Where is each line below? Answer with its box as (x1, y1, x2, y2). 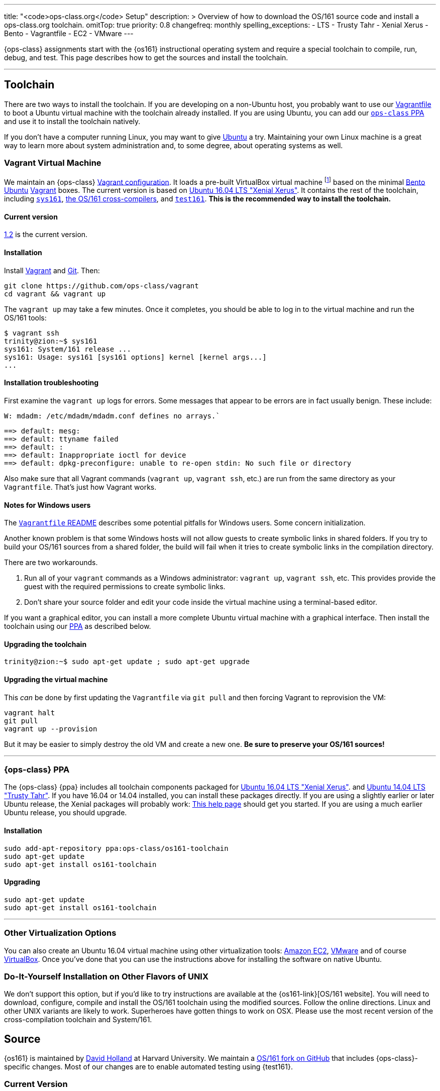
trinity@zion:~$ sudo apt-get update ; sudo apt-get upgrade (4, 658, 250, 666)
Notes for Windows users (4, 500, 91, 509)
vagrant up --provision (4, 724, 97, 733)
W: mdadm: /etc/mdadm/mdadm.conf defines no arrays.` (4, 411, 220, 420)
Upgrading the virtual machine (4, 675, 108, 684)
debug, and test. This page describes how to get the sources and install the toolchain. (4, 53, 288, 62)
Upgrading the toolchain (4, 639, 87, 648)
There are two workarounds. (4, 558, 98, 567)
